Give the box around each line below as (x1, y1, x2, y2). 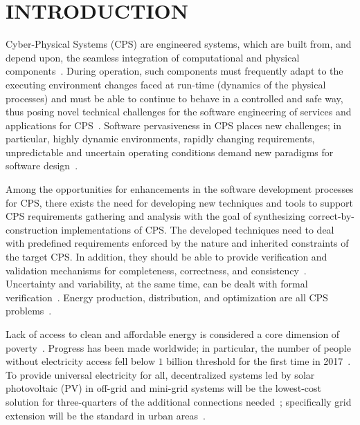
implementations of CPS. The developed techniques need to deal (61, 222, 334, 236)
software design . (6, 158, 78, 173)
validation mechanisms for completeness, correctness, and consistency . (6, 263, 307, 277)
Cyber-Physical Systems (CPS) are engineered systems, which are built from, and (6, 37, 352, 51)
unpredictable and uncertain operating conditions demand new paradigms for (6, 144, 334, 159)
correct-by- (308, 209, 354, 223)
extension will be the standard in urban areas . (6, 408, 206, 422)
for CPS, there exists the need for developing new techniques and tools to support (6, 195, 354, 209)
